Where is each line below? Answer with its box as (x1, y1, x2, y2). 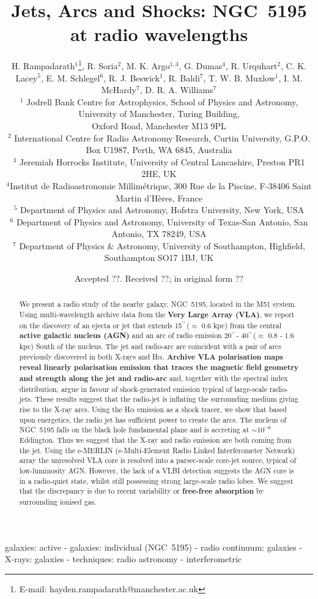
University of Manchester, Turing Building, (78, 107, 240, 120)
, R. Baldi (163, 71, 200, 84)
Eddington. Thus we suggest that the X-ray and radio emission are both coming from (19, 434, 292, 445)
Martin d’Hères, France (116, 191, 202, 204)
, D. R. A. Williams (139, 83, 213, 96)
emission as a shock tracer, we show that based (137, 404, 287, 415)
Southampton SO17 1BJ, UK (104, 251, 214, 264)
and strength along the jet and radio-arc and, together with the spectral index (19, 373, 288, 384)
